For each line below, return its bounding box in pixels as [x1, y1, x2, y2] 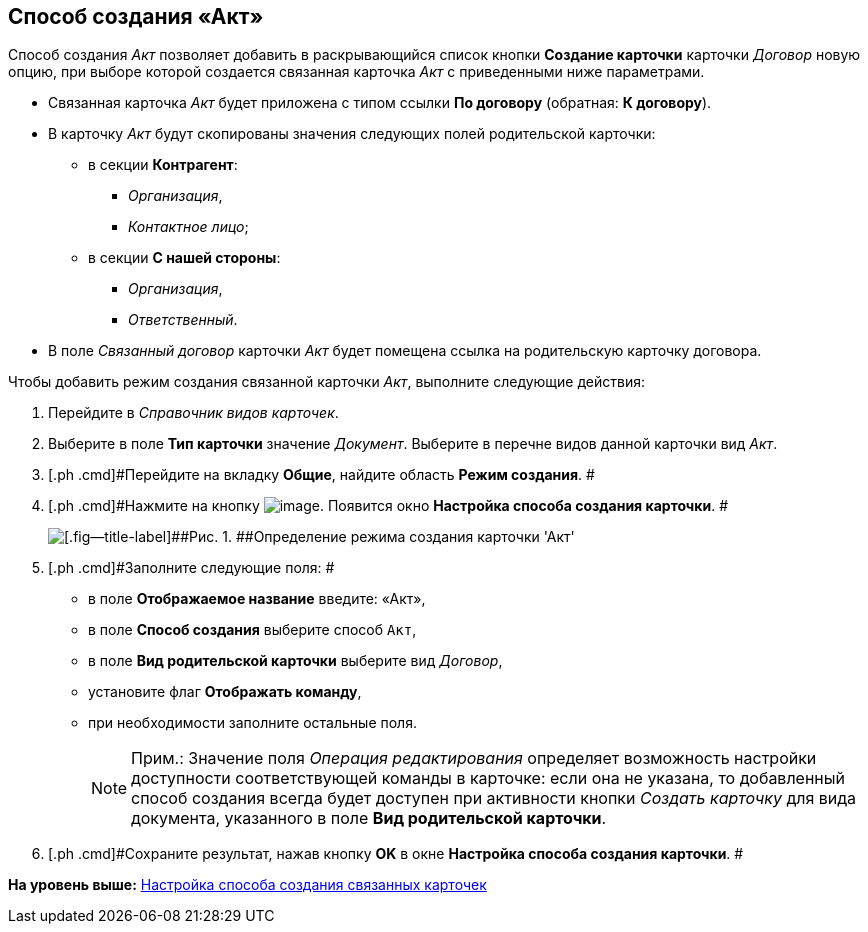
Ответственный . [128, 311, 238, 329]
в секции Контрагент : [88, 156, 238, 174]
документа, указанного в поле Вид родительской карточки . [131, 808, 607, 829]
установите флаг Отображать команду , [88, 683, 362, 701]
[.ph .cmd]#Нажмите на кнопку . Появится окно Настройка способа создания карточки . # [48, 497, 728, 515]
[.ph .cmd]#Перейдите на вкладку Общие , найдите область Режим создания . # [48, 466, 595, 484]
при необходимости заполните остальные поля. [88, 714, 417, 732]
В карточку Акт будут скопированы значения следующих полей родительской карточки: [48, 125, 656, 143]
